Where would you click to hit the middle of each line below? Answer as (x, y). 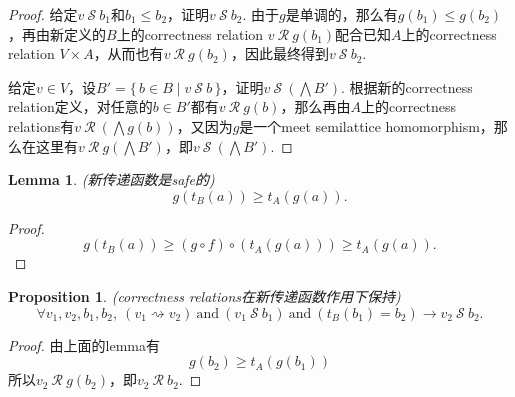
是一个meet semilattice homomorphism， (366, 125)
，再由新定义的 (57, 33)
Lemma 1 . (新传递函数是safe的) (111, 179)
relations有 (41, 125)
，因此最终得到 (279, 53)
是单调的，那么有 (341, 14)
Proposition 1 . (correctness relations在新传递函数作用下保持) (204, 295)
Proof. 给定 (43, 14)
